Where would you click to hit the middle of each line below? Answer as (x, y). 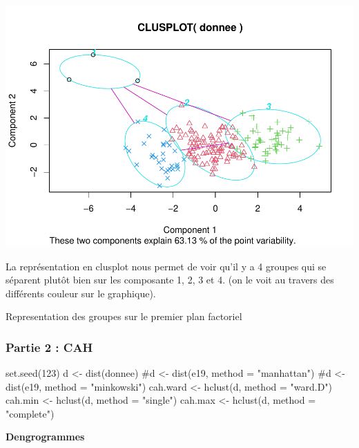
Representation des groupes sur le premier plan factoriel (124, 316)
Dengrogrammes (45, 437)
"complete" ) (30, 413)
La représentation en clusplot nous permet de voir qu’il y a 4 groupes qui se (166, 266)
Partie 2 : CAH (49, 347)
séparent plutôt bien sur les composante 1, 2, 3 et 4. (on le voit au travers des (170, 280)
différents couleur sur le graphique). (81, 293)
